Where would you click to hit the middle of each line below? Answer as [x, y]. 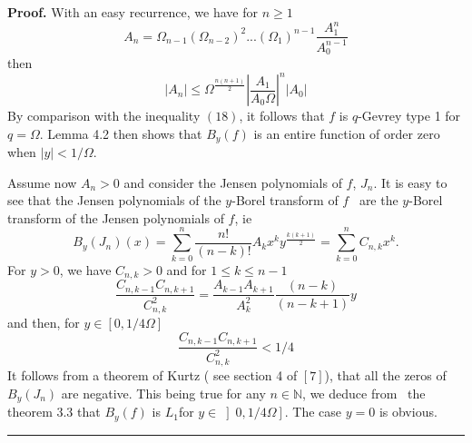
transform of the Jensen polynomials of [116, 217]
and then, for [44, 323]
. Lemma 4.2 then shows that [121, 133]
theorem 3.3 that [54, 412]
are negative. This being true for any [163, 393]
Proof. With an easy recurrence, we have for [133, 12]
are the [379, 200]
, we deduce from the [364, 393]
